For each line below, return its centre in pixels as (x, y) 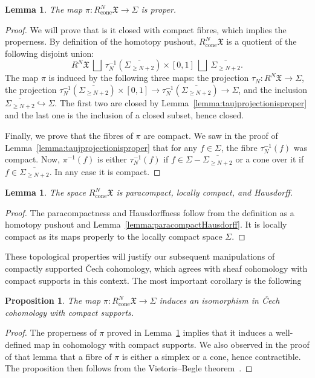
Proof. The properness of (51, 332)
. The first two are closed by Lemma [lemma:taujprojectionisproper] (181, 102)
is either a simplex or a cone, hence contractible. (211, 356)
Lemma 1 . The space (45, 192)
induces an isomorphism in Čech (219, 300)
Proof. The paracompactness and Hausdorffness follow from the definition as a (150, 212)
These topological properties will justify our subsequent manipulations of (140, 256)
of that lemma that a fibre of (58, 356)
